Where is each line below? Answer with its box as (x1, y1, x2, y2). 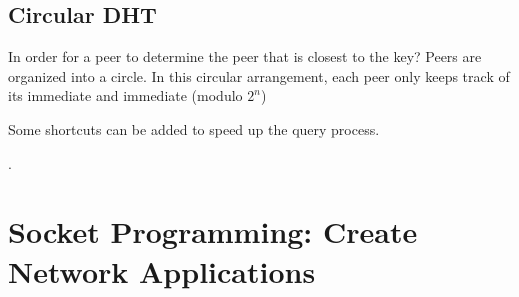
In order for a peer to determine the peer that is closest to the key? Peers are (8, 46, 482, 67)
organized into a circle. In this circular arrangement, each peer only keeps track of (8, 65, 510, 86)
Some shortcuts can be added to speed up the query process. (8, 118, 380, 139)
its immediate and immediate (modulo (8, 85, 243, 106)
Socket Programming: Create (8, 211, 418, 252)
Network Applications (8, 250, 316, 291)
